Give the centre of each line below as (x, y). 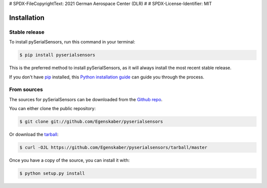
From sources (26, 90)
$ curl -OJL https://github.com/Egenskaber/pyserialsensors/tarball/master (113, 147)
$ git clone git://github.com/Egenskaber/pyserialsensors (91, 122)
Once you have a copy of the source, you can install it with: (69, 160)
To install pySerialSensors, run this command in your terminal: (72, 42)
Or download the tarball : (34, 134)
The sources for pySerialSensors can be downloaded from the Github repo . (86, 99)
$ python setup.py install (52, 173)
